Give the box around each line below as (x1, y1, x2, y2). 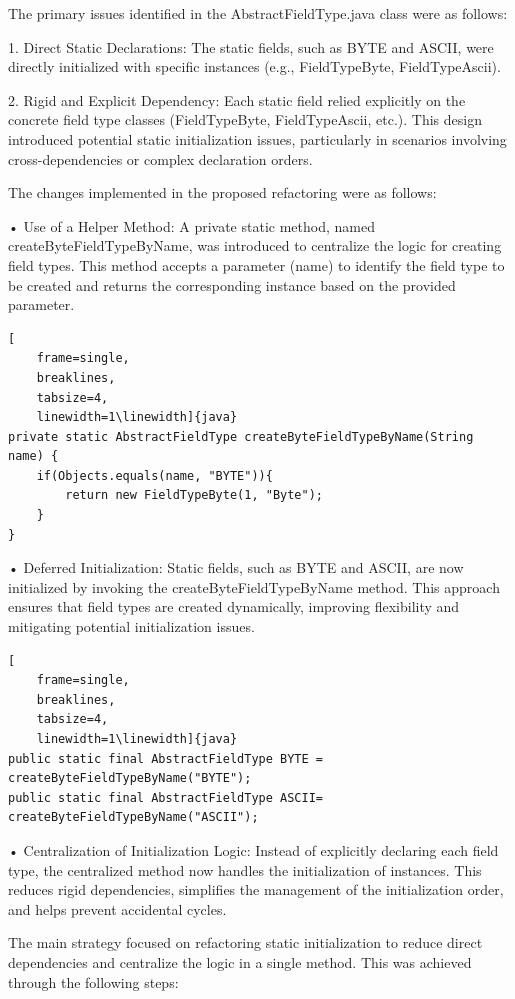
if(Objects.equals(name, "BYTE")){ (36, 468, 273, 483)
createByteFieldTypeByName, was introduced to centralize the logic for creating (8, 235, 502, 256)
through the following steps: (8, 971, 179, 992)
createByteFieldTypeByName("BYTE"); (8, 771, 252, 786)
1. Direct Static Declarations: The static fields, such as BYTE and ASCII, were (8, 36, 494, 57)
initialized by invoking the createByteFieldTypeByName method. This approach (8, 576, 500, 597)
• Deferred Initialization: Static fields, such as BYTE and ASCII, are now (8, 557, 464, 578)
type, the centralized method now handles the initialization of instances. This (8, 859, 482, 880)
